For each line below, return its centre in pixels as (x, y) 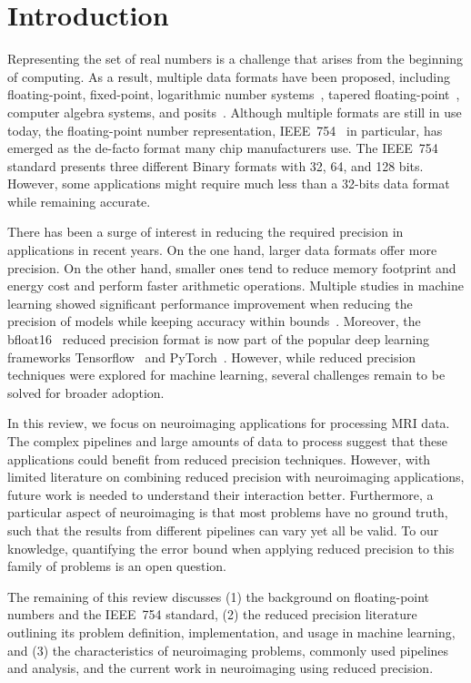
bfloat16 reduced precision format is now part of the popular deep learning (218, 339)
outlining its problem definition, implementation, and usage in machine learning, (231, 632)
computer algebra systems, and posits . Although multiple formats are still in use (235, 112)
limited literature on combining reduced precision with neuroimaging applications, (236, 477)
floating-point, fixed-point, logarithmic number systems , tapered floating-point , (234, 94)
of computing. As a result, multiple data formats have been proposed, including (229, 76)
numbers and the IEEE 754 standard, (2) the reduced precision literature (212, 614)
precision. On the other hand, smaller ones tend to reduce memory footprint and (232, 267)
